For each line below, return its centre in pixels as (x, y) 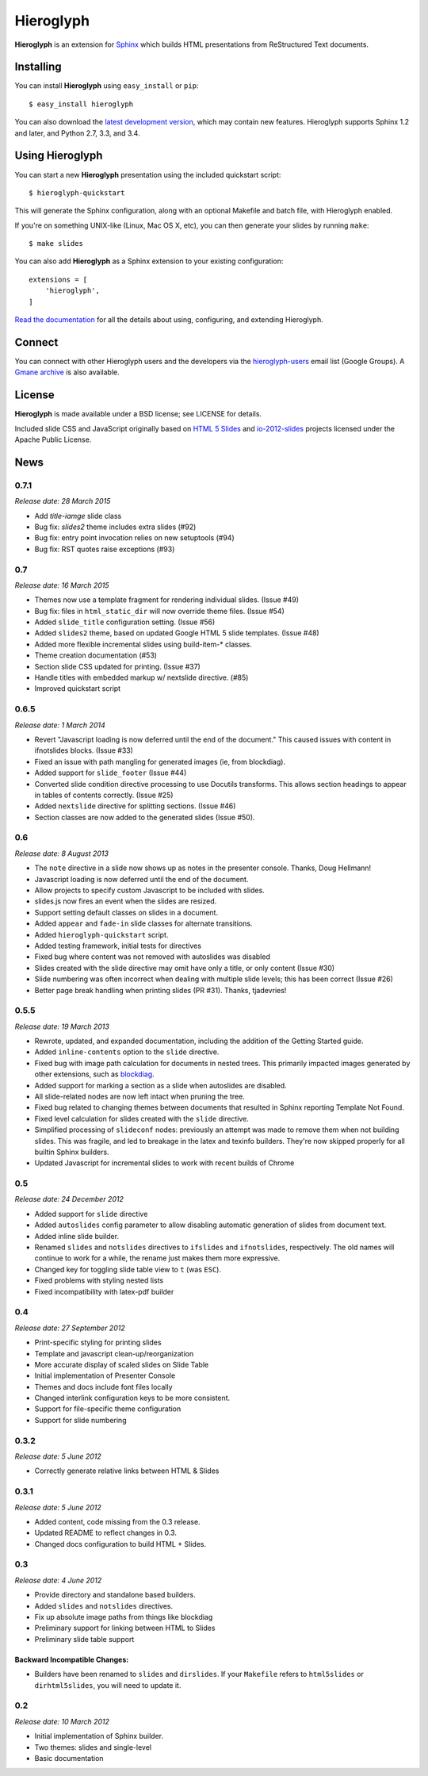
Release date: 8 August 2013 (61, 853)
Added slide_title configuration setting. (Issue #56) (125, 622)
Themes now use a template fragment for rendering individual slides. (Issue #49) (167, 600)
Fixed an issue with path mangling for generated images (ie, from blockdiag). (160, 761)
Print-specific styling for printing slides (98, 1343)
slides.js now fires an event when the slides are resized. (126, 901)
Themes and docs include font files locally (104, 1387)
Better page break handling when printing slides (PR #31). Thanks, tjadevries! (160, 990)
